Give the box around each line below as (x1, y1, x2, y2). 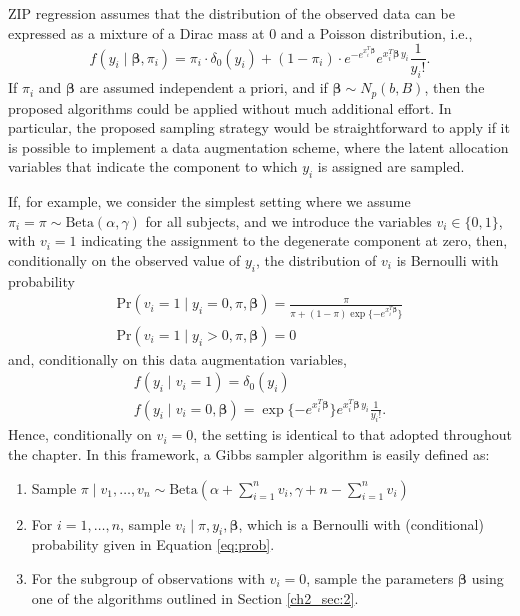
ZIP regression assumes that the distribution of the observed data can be (8, 3, 455, 23)
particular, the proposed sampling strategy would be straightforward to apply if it (8, 117, 510, 138)
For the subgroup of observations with (31, 567, 265, 588)
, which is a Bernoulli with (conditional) (238, 513, 484, 534)
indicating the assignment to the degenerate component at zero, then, (81, 230, 508, 251)
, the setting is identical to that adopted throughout (193, 424, 512, 445)
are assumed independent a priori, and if (79, 77, 328, 98)
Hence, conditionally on (8, 424, 152, 445)
